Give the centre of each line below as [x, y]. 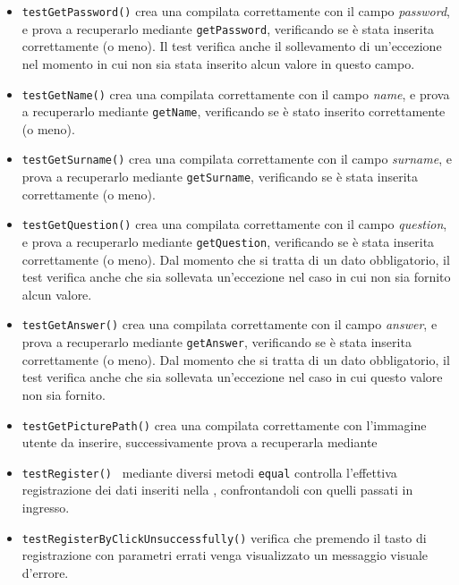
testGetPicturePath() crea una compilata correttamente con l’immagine [224, 424]
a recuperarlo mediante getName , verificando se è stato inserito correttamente [234, 111]
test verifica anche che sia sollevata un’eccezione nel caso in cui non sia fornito [236, 277]
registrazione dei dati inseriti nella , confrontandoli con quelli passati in [217, 490]
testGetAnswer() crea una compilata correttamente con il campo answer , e [229, 324]
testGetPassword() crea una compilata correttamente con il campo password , [236, 11]
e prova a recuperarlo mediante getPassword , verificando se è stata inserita [228, 28]
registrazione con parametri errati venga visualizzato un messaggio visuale [225, 555]
